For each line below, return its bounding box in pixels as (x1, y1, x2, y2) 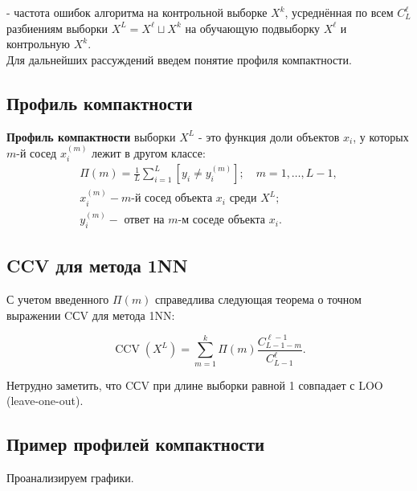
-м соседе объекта (178, 215, 266, 227)
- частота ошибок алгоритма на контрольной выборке (6, 4, 268, 20)
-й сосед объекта (131, 193, 213, 205)
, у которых (353, 128, 409, 145)
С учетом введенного (6, 291, 109, 308)
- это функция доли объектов (198, 128, 340, 145)
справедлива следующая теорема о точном (155, 291, 362, 308)
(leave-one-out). (6, 392, 84, 409)
